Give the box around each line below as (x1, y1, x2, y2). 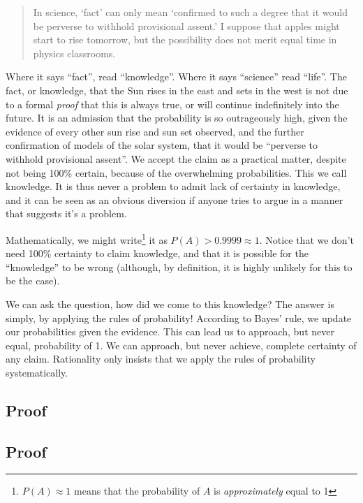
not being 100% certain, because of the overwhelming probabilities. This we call (6, 165, 347, 180)
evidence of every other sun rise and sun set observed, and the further (6, 124, 304, 138)
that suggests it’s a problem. (6, 206, 127, 221)
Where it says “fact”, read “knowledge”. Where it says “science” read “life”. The (6, 69, 347, 84)
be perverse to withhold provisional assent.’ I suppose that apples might (33, 18, 340, 33)
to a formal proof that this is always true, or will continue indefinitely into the (6, 96, 339, 111)
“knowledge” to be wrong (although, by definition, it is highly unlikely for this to (6, 259, 353, 274)
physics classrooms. (33, 45, 116, 60)
